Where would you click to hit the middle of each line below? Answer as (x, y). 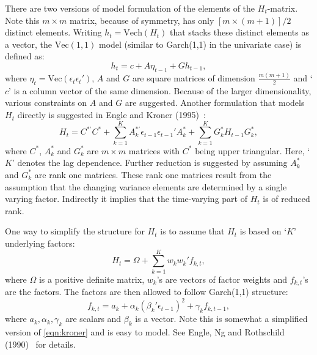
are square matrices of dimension (194, 78)
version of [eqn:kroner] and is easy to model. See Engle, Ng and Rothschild (145, 332)
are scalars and (93, 319)
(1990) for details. (40, 344)
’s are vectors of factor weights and (222, 279)
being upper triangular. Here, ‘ (253, 150)
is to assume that (192, 231)
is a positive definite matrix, (92, 279)
